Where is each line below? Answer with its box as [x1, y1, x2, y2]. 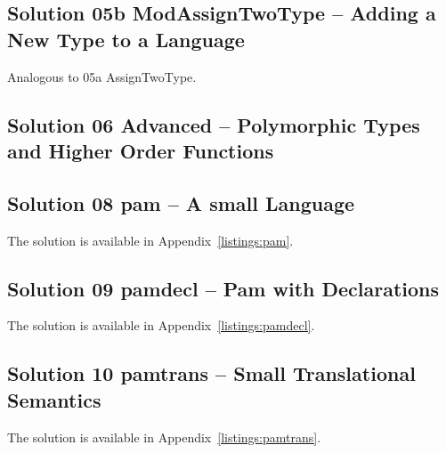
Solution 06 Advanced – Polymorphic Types [7, 110, 420, 138]
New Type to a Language [7, 25, 245, 53]
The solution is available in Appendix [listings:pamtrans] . [7, 427, 321, 446]
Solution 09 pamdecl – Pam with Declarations [7, 274, 440, 302]
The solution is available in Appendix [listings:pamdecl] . [7, 316, 315, 335]
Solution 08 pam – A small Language [7, 189, 355, 216]
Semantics [7, 385, 101, 413]
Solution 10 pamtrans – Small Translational [7, 360, 416, 387]
